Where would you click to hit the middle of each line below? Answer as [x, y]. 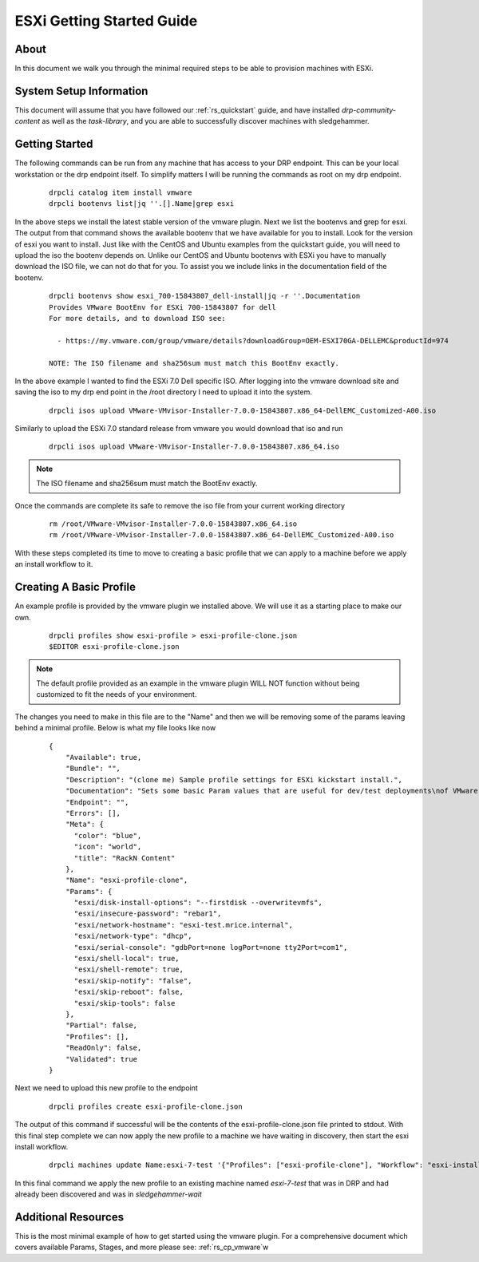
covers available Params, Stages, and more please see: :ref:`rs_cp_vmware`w [142, 1247]
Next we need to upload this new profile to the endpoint [107, 1088]
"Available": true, [103, 758]
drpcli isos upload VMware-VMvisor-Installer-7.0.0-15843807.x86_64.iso [194, 447]
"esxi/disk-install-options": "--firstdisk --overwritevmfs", [198, 903]
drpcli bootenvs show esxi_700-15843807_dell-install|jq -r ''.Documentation [205, 296]
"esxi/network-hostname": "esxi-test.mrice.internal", [183, 925]
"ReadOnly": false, [103, 1048]
